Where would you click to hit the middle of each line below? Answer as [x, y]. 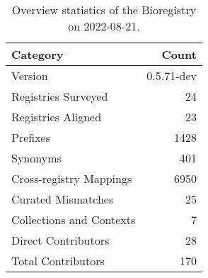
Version [30, 76]
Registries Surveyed [60, 96]
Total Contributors [58, 261]
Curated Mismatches [63, 199]
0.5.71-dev [172, 76]
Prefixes [31, 137]
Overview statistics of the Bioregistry [104, 10]
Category [37, 54]
